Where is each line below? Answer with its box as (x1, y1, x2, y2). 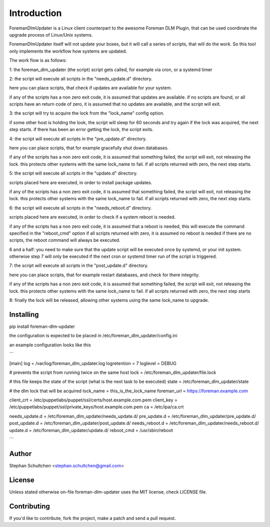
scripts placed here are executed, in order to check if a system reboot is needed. (9, 214, 176, 220)
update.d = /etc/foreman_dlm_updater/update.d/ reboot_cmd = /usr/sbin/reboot (9, 427, 173, 433)
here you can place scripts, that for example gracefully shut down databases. (9, 145, 169, 151)
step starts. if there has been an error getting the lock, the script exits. (9, 127, 153, 133)
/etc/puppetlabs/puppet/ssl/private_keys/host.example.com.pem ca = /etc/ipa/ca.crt (9, 404, 184, 410)
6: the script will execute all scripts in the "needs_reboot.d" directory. (9, 205, 152, 211)
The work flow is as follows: (9, 58, 67, 64)
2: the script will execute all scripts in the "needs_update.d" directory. (9, 76, 152, 82)
